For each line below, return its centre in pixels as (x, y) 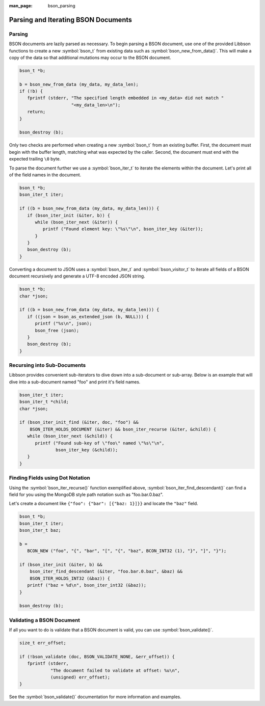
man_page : (21, 6)
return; (36, 112)
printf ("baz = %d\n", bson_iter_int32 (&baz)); (87, 585)
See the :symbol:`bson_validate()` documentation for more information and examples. (95, 697)
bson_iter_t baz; (40, 530)
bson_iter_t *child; (44, 402)
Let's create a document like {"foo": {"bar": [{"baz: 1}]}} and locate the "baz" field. (104, 504)
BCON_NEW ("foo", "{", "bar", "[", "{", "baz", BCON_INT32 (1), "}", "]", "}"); (127, 551)
